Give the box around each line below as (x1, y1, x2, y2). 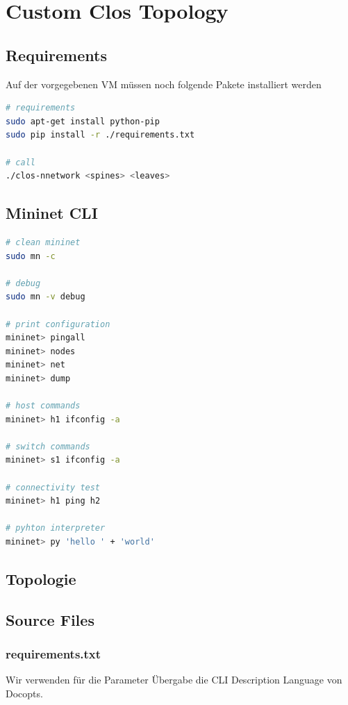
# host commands (6, 401, 81, 411)
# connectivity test (6, 482, 101, 492)
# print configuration (6, 319, 110, 329)
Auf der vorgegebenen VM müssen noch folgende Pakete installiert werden (6, 76, 322, 91)
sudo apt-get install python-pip (6, 116, 160, 126)
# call (6, 157, 35, 167)
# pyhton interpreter (6, 523, 106, 533)
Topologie (6, 567, 76, 589)
